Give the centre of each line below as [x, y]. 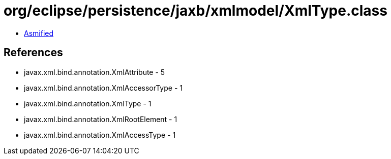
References [33, 53]
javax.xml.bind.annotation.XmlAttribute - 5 [95, 72]
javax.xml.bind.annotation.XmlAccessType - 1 [100, 135]
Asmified [39, 33]
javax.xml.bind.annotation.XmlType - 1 [88, 103]
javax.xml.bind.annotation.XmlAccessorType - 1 [103, 88]
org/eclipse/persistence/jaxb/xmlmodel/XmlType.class [195, 11]
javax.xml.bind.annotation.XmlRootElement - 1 [101, 119]
